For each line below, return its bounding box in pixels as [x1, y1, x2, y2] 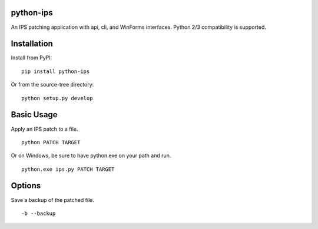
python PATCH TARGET [21, 139, 81, 145]
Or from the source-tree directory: [11, 81, 94, 88]
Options [11, 181, 41, 191]
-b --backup [21, 210, 56, 217]
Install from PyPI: [11, 54, 52, 61]
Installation [11, 39, 53, 49]
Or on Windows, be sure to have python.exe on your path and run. [11, 152, 171, 159]
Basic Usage [11, 109, 58, 120]
